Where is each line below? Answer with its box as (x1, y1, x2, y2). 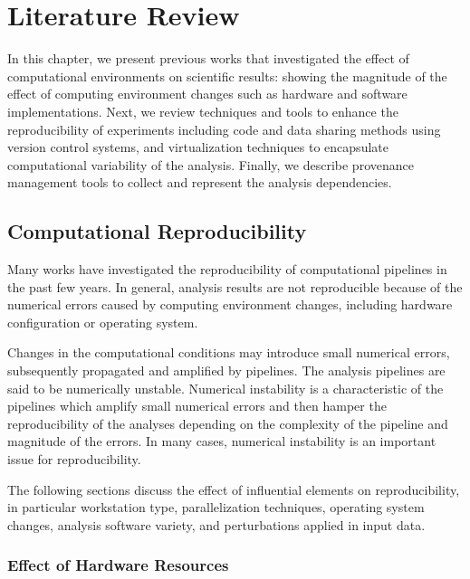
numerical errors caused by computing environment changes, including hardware (7, 295, 453, 314)
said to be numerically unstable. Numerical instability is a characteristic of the (7, 378, 444, 397)
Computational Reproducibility (7, 217, 307, 245)
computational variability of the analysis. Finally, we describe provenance (7, 155, 414, 174)
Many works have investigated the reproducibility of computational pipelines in (7, 260, 447, 279)
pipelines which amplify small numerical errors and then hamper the (7, 396, 387, 415)
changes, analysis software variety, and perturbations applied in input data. (7, 515, 426, 534)
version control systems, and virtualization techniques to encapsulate (7, 138, 388, 157)
